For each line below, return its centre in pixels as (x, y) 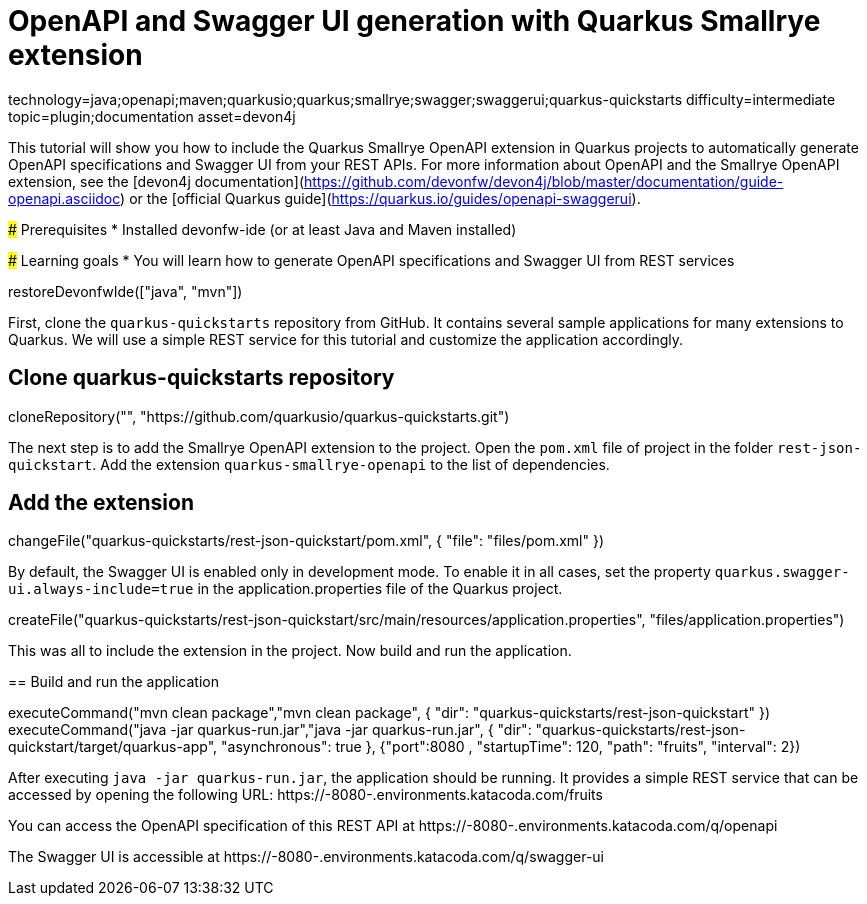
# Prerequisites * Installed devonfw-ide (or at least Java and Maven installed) (262, 229)
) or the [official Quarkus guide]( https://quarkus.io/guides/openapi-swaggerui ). (380, 198)
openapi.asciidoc (64, 198)
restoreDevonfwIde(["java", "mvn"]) (125, 291)
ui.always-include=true (101, 589)
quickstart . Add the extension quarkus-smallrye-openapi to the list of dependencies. (309, 464)
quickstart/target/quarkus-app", (113, 747)
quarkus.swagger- (782, 572)
